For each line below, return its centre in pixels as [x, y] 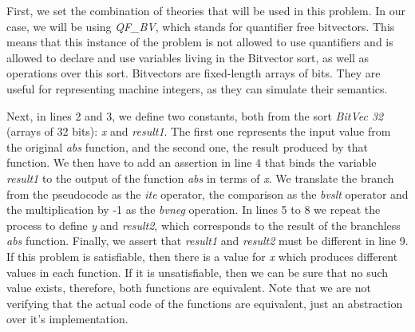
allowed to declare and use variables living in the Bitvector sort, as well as [188, 57]
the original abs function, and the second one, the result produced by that [187, 146]
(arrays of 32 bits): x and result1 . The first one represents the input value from [199, 131]
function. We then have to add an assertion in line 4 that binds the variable [192, 162]
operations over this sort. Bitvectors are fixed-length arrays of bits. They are [194, 73]
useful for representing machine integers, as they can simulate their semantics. [197, 88]
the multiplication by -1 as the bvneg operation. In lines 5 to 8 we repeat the [194, 209]
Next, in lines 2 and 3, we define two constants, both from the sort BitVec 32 [195, 115]
